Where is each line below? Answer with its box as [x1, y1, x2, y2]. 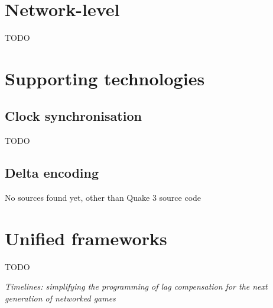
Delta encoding [5, 163, 99, 182]
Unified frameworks [5, 226, 167, 250]
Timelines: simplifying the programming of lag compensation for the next [5, 280, 268, 293]
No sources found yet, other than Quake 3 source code [5, 191, 201, 204]
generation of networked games [5, 292, 116, 304]
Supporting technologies [5, 66, 205, 90]
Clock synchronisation [5, 107, 142, 125]
